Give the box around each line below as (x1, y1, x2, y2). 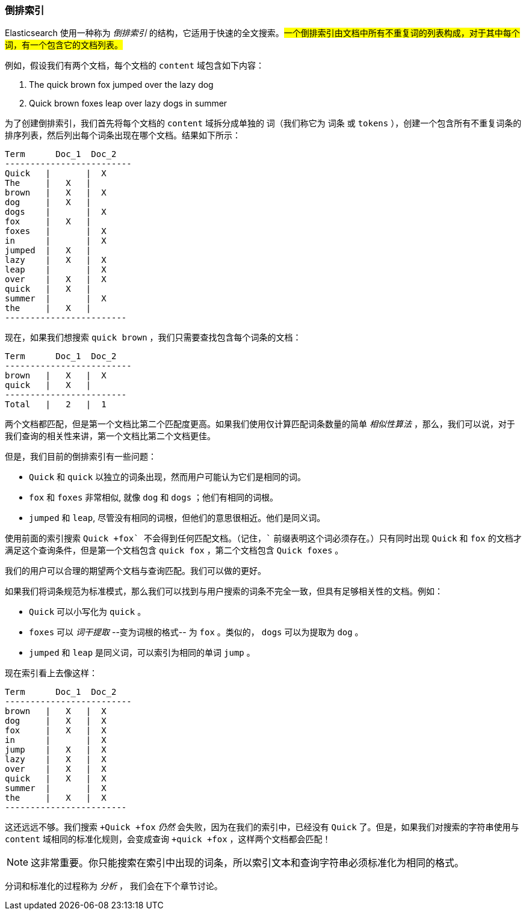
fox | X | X (5, 726, 107, 736)
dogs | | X (5, 207, 107, 217)
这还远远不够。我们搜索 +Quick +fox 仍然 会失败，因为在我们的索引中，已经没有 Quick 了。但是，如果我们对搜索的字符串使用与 (5, 822, 519, 833)
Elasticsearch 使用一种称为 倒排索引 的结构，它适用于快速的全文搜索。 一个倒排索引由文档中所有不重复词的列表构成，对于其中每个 (5, 28, 520, 39)
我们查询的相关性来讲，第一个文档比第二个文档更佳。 (5, 431, 215, 442)
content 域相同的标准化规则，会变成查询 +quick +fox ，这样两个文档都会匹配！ (5, 834, 331, 845)
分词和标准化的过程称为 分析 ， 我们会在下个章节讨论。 (5, 881, 223, 892)
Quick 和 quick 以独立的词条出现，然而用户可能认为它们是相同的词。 (29, 472, 306, 482)
